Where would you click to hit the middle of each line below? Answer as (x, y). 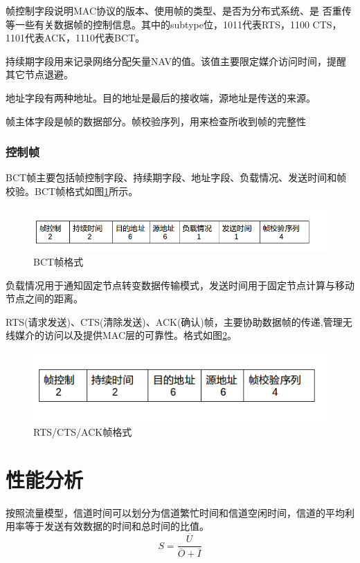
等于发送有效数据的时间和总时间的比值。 (117, 526)
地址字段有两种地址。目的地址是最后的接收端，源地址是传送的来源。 (161, 97)
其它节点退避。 (39, 74)
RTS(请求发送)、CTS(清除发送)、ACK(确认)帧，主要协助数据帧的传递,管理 (174, 321)
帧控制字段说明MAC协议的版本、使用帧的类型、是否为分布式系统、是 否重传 (179, 10)
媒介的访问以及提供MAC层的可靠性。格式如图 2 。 (126, 335)
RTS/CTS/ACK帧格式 (83, 432)
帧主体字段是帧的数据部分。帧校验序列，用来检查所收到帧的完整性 (156, 121)
